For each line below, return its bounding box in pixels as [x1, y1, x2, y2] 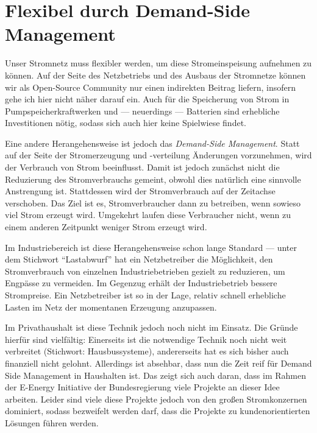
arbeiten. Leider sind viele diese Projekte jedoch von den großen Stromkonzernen [5, 392, 307, 405]
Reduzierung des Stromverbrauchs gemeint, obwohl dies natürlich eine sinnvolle [5, 172, 301, 185]
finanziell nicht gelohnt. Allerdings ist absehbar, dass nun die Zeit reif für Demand [5, 356, 312, 369]
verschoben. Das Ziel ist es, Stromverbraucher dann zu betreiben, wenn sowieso [5, 196, 301, 209]
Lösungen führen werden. [5, 416, 99, 429]
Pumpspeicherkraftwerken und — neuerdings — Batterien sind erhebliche [5, 104, 280, 117]
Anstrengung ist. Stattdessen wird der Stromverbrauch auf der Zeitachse [5, 185, 276, 197]
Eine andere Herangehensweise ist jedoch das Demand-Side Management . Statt [5, 136, 300, 149]
